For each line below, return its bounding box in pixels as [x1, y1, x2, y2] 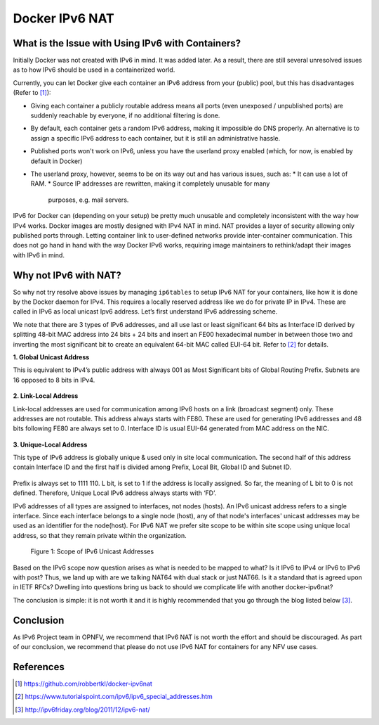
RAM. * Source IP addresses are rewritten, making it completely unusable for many [30, 179, 270, 188]
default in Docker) [30, 157, 83, 165]
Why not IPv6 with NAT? [13, 269, 122, 281]
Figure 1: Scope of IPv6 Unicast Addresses [30, 547, 154, 556]
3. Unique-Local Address [13, 440, 88, 449]
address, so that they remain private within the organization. [13, 531, 187, 539]
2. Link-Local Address [13, 392, 79, 400]
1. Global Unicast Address [13, 352, 90, 361]
